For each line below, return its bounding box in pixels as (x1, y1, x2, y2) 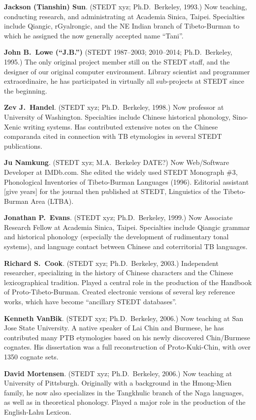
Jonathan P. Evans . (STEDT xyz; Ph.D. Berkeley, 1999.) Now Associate (4, 212, 233, 223)
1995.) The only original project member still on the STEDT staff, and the (4, 56, 230, 66)
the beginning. (4, 85, 47, 96)
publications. (4, 140, 42, 151)
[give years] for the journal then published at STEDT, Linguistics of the (4, 186, 221, 196)
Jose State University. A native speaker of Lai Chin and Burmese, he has (4, 323, 224, 333)
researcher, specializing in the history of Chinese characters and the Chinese (4, 267, 233, 278)
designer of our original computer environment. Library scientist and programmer (4, 66, 250, 76)
